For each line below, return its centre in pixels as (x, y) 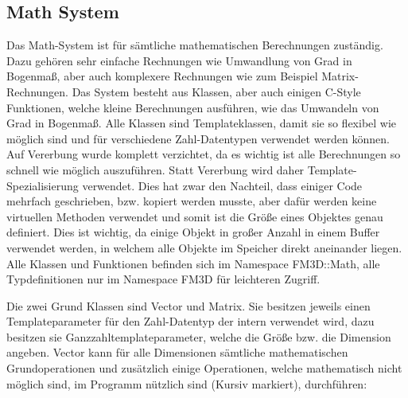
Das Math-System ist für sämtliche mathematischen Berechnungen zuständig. (195, 45)
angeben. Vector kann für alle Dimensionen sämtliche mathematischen (177, 352)
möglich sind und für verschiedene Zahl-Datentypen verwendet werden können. (198, 138)
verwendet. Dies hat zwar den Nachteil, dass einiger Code (222, 185)
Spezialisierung (43, 185)
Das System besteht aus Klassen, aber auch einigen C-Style (216, 91)
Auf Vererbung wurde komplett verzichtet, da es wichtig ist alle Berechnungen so (204, 154)
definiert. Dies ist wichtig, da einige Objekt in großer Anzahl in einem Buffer (193, 232)
